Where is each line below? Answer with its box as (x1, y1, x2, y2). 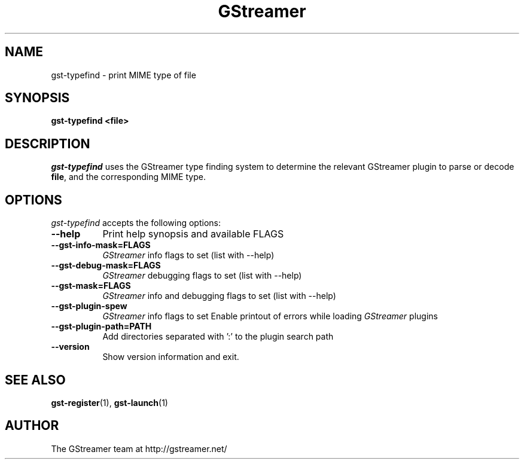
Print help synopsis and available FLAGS (102, 228, 284, 240)
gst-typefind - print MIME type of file (51, 69, 196, 80)
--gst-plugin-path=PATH (51, 321, 152, 332)
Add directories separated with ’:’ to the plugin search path (102, 331, 334, 342)
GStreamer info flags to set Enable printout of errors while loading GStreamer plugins (102, 311, 438, 322)
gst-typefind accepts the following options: (51, 218, 221, 228)
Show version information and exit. (102, 352, 239, 362)
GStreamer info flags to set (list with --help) (102, 250, 275, 261)
